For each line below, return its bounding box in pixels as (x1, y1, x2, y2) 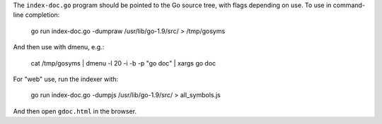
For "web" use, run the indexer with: (13, 75, 119, 83)
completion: (25, 11, 60, 19)
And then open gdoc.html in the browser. (13, 106, 137, 116)
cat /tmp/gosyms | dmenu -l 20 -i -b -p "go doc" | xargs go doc (30, 58, 216, 67)
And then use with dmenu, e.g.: (13, 43, 105, 51)
